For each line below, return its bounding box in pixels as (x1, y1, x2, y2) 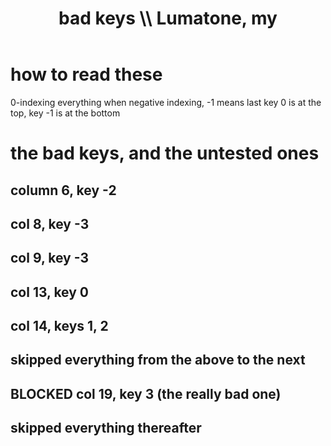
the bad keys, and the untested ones (10, 142, 320, 165)
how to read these (10, 63, 163, 86)
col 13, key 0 (10, 283, 90, 301)
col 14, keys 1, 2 (10, 318, 109, 335)
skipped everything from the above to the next (10, 352, 306, 369)
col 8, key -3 (10, 215, 90, 232)
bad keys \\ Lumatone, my (58, 7, 278, 30)
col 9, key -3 (10, 250, 89, 267)
